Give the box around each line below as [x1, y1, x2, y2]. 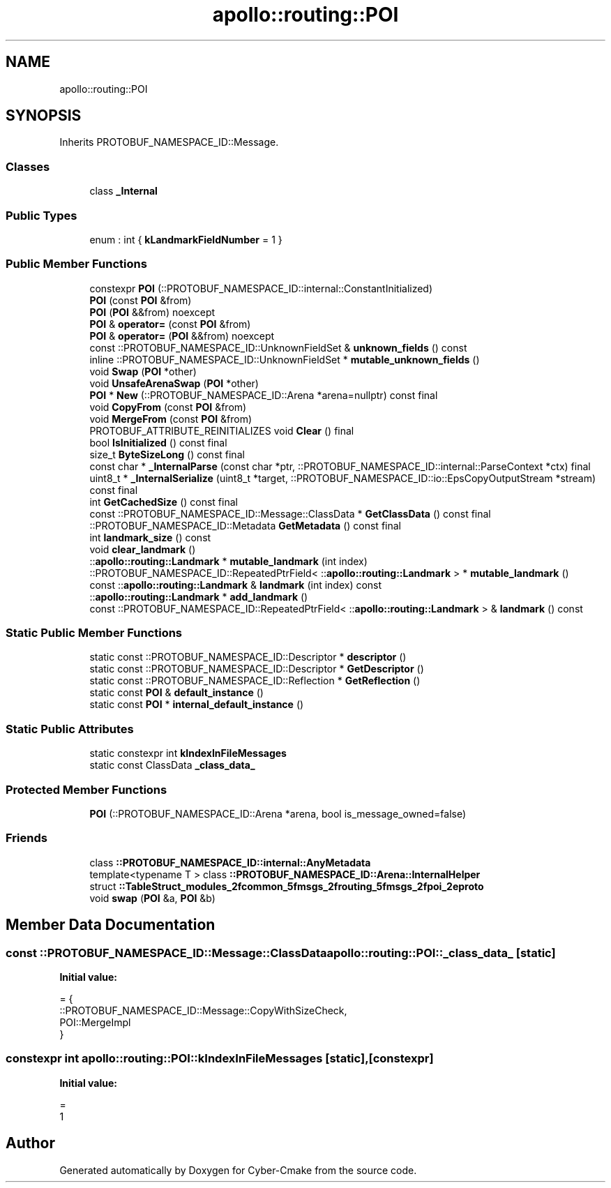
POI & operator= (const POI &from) [89, 317, 251, 330]
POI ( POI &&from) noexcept [89, 306, 216, 318]
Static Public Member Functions [6, 626, 183, 640]
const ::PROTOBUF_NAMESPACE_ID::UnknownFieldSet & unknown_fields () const [89, 341, 467, 354]
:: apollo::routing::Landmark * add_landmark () [89, 590, 308, 603]
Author [6, 1134, 55, 1152]
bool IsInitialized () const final [89, 436, 227, 449]
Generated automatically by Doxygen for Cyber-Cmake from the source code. [59, 1164, 417, 1176]
